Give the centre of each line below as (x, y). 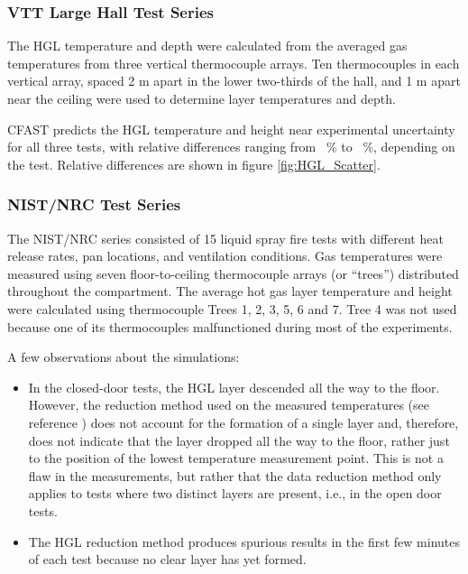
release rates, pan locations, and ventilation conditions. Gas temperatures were (225, 256)
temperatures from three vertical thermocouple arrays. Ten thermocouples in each (234, 63)
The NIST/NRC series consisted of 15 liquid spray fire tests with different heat (225, 238)
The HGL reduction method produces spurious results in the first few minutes (244, 541)
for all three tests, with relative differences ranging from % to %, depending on (231, 147)
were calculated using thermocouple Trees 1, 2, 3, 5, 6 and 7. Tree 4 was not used (232, 308)
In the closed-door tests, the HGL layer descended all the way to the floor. (234, 387)
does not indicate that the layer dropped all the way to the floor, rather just (239, 440)
